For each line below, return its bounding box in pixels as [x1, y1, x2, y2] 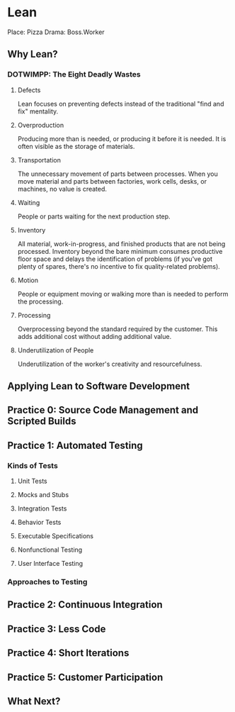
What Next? [7, 695, 61, 707]
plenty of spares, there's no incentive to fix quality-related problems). [17, 262, 221, 270]
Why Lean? [7, 48, 58, 60]
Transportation [17, 155, 62, 164]
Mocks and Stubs [17, 491, 69, 499]
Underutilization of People [17, 345, 94, 355]
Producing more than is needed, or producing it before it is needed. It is [17, 134, 227, 143]
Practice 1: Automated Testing [7, 439, 143, 451]
